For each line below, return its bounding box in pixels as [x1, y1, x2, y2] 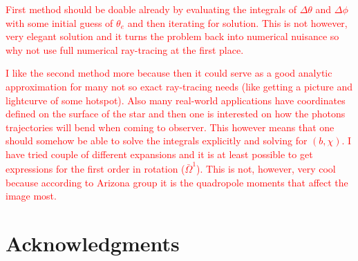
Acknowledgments [6, 229, 180, 258]
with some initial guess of [6, 15, 113, 30]
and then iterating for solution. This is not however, [127, 15, 348, 30]
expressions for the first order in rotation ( [6, 162, 185, 176]
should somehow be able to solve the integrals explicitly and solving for [6, 133, 308, 148]
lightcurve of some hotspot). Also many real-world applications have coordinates [6, 93, 346, 107]
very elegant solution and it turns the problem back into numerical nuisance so [6, 29, 339, 43]
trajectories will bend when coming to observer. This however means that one [6, 119, 335, 134]
